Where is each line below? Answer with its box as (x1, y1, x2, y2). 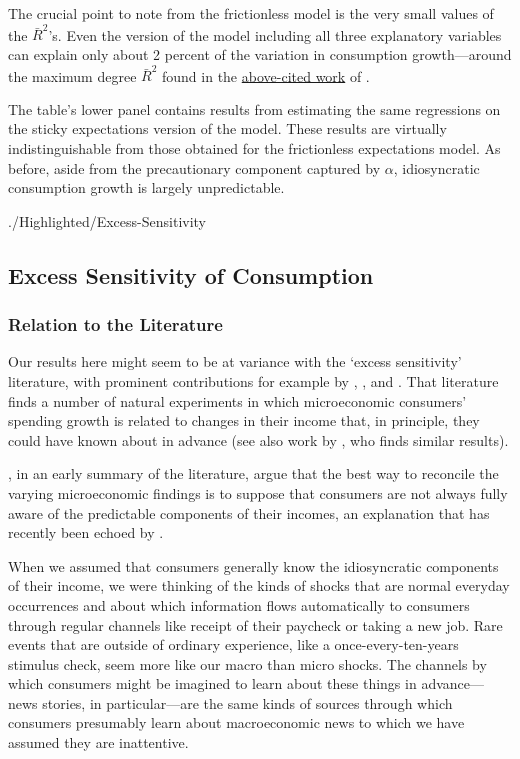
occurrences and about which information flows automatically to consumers (8, 594, 470, 615)
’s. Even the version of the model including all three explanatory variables (48, 24, 502, 45)
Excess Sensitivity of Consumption (8, 259, 374, 290)
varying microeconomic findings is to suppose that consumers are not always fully (8, 482, 508, 503)
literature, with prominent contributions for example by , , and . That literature (8, 370, 499, 391)
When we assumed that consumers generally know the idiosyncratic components (8, 555, 499, 576)
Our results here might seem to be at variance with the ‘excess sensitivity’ (8, 351, 462, 372)
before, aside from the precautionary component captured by (8, 157, 381, 178)
